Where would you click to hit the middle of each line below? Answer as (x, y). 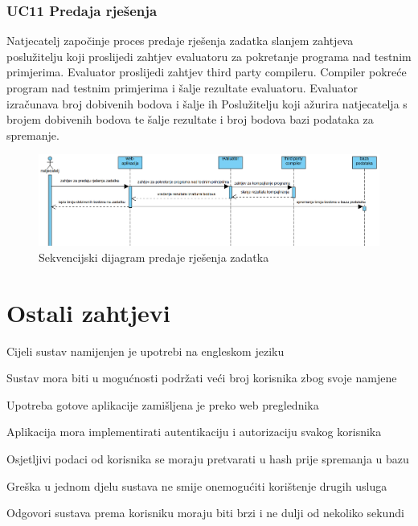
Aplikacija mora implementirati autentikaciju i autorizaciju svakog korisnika (194, 432)
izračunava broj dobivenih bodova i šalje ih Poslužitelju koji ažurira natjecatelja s (207, 103)
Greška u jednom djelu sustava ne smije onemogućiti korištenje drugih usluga (197, 485)
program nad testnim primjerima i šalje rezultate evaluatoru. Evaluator (182, 88)
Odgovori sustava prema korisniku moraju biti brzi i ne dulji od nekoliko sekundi (205, 513)
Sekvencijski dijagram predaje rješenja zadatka (154, 257)
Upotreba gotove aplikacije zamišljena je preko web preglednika (163, 404)
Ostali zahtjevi (88, 312)
